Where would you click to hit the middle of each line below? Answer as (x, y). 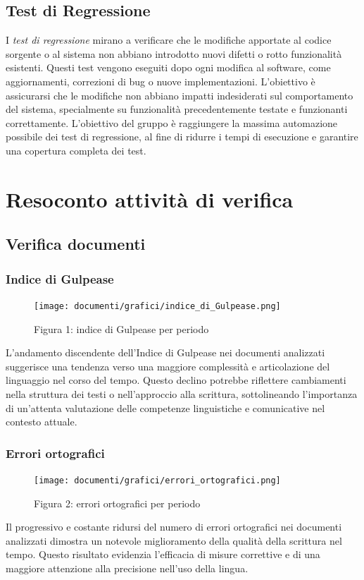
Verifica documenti (76, 244)
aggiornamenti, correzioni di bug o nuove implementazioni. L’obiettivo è (161, 81)
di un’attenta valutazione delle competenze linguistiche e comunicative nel (165, 407)
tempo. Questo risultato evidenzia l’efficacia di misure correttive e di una (163, 554)
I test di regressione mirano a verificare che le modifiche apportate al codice (169, 40)
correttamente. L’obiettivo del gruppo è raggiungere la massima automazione (172, 122)
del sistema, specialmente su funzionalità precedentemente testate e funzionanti (177, 109)
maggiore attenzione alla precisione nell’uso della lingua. (127, 568)
